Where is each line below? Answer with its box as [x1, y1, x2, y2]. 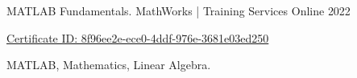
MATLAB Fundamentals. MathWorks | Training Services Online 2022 [6, 2, 351, 18]
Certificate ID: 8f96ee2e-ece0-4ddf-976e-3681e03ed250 [6, 29, 269, 46]
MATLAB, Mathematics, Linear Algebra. [6, 56, 211, 73]
